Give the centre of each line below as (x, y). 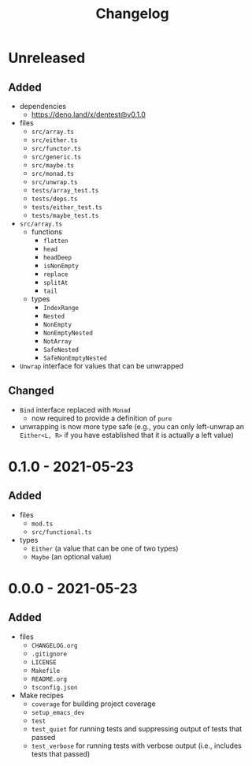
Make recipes (42, 695)
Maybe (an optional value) (71, 556)
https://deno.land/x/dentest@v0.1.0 (88, 114)
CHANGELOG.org (54, 645)
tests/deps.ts (54, 199)
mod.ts (42, 524)
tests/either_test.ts (67, 207)
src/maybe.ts (53, 166)
